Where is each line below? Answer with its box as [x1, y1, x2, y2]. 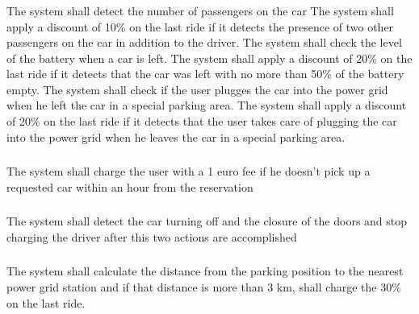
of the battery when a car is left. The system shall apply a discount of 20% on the [6, 49, 413, 66]
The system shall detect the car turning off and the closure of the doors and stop [6, 213, 408, 229]
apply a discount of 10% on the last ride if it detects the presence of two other [6, 18, 394, 35]
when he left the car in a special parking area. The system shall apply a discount [6, 97, 407, 114]
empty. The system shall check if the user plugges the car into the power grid [6, 81, 388, 97]
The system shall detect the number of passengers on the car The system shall [6, 2, 394, 19]
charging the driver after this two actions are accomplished [6, 228, 297, 245]
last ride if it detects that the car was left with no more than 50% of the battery [6, 65, 404, 82]
